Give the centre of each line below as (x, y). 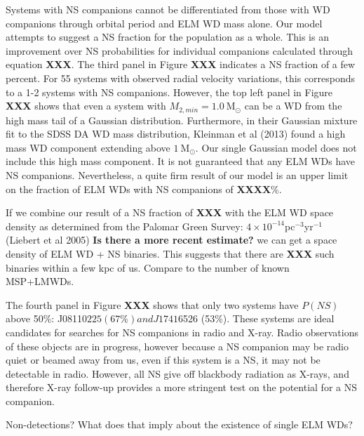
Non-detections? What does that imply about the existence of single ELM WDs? (179, 424)
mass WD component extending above (88, 147)
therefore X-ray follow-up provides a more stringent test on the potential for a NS (182, 387)
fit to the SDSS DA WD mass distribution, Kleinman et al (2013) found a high (176, 134)
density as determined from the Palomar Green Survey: (124, 226)
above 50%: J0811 (44, 318)
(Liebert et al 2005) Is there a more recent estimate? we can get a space (171, 240)
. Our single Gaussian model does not (276, 147)
